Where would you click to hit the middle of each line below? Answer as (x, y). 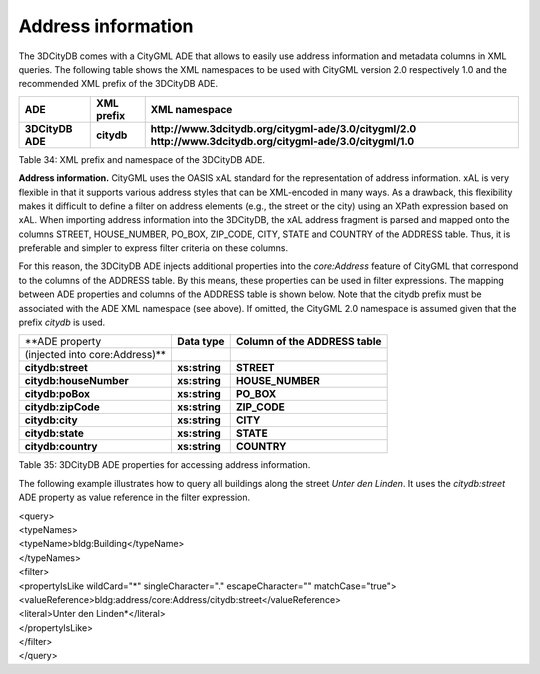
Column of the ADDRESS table (308, 342)
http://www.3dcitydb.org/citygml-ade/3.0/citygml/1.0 (282, 141)
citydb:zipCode (62, 407)
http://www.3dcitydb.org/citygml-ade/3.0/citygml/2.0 (283, 128)
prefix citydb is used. (62, 322)
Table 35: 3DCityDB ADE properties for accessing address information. (164, 465)
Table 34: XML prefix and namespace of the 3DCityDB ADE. (141, 159)
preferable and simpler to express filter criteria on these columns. (153, 248)
